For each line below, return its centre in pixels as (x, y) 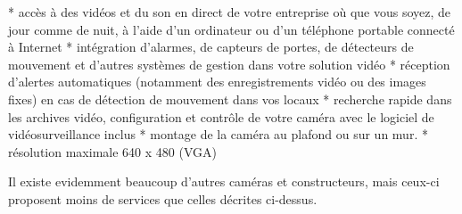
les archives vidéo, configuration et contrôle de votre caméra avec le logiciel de (221, 116)
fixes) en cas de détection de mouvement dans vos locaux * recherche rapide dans (230, 99)
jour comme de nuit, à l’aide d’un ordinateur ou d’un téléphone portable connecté (231, 29)
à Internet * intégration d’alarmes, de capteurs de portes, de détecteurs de (211, 47)
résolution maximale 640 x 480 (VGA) (112, 151)
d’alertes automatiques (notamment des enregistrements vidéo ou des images (217, 82)
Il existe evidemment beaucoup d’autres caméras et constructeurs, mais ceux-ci (224, 181)
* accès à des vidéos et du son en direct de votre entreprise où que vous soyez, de (230, 12)
